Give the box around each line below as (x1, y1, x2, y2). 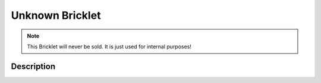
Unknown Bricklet (11, 9, 101, 22)
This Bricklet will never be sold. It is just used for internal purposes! (27, 43, 191, 50)
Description (11, 61, 56, 71)
